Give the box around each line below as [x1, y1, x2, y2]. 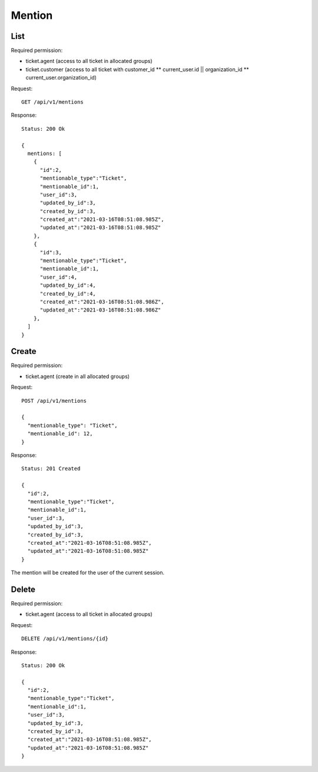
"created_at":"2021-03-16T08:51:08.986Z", [39, 299, 164, 305]
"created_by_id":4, [39, 290, 97, 297]
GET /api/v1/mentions [21, 99, 84, 105]
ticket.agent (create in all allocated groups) [25, 373, 130, 380]
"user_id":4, [39, 274, 78, 280]
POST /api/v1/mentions [21, 397, 87, 404]
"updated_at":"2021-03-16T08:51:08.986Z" [39, 307, 161, 313]
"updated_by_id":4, [39, 282, 97, 289]
